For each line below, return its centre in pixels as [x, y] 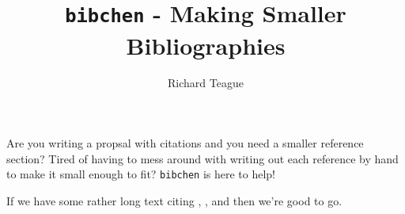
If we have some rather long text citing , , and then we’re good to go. [174, 200]
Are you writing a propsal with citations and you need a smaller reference [185, 143]
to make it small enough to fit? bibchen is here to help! [141, 174]
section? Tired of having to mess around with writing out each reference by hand [202, 158]
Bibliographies [206, 45]
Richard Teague [206, 83]
